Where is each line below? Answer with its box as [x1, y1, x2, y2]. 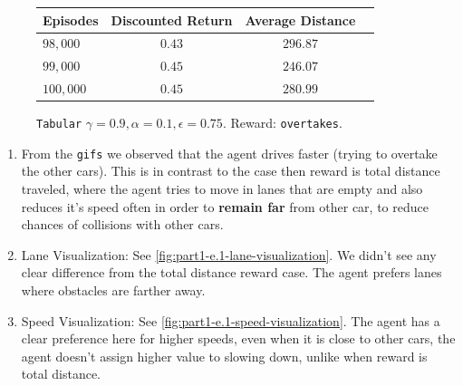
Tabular [36, 118, 82, 131]
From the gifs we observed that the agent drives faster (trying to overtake [21, 143, 438, 162]
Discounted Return [111, 10, 233, 29]
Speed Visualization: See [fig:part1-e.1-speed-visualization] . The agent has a [21, 311, 440, 330]
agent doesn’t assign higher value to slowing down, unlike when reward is [21, 346, 428, 365]
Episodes [43, 10, 99, 29]
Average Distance [245, 10, 356, 29]
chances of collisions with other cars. [21, 215, 224, 234]
